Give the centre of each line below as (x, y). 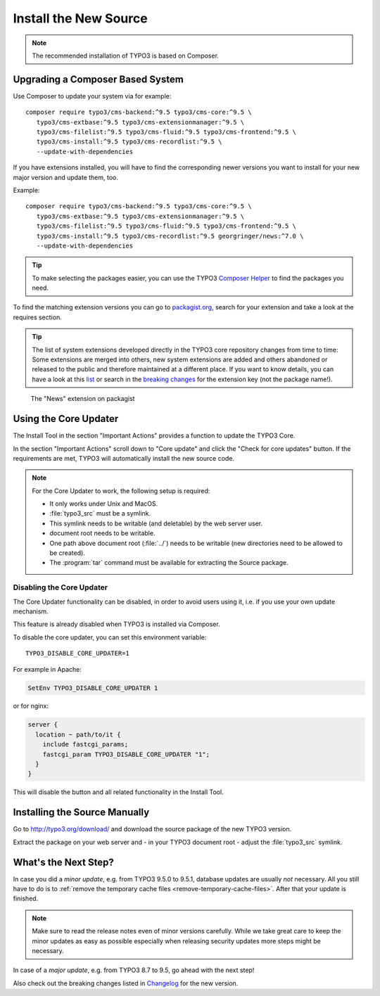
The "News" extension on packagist (83, 399)
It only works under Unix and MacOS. (104, 504)
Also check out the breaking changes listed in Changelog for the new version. (126, 983)
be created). (68, 553)
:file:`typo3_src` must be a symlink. (100, 513)
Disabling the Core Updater (61, 587)
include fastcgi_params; (85, 745)
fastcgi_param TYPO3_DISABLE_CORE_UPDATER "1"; (126, 754)
